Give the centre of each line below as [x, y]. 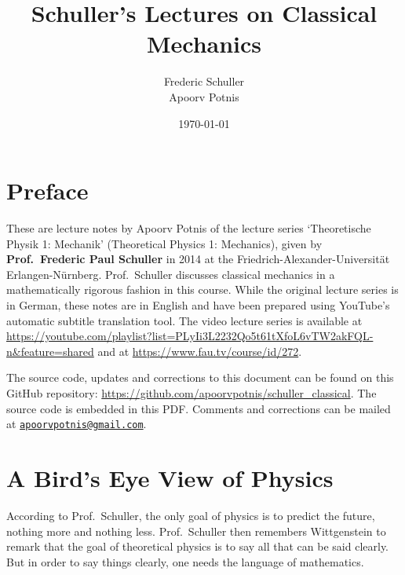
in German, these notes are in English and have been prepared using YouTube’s [198, 305]
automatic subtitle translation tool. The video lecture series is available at [184, 320]
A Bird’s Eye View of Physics [170, 478]
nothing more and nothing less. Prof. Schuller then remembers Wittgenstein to [196, 531]
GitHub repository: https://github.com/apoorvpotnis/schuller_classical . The [192, 392]
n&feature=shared [50, 351]
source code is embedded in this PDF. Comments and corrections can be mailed [199, 408]
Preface [47, 190]
